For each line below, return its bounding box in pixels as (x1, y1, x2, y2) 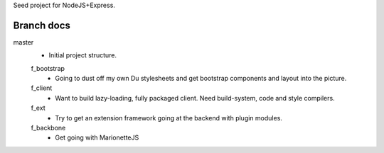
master (13, 38, 34, 46)
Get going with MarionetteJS (55, 133, 139, 142)
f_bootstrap (31, 64, 65, 72)
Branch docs (13, 19, 71, 31)
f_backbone (31, 124, 66, 132)
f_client (31, 84, 53, 92)
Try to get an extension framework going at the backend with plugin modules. (55, 113, 282, 122)
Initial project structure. (48, 51, 117, 59)
